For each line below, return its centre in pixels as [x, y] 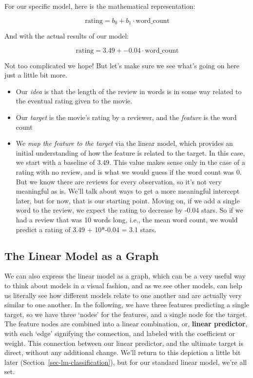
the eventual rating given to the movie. [74, 101]
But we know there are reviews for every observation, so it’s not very [119, 181]
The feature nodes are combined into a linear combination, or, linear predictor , [126, 324]
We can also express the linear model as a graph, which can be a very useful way [125, 276]
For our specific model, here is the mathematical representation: [100, 6]
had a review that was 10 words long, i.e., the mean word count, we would [127, 219]
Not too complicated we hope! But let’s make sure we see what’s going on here [122, 65]
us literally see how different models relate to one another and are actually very [123, 295]
